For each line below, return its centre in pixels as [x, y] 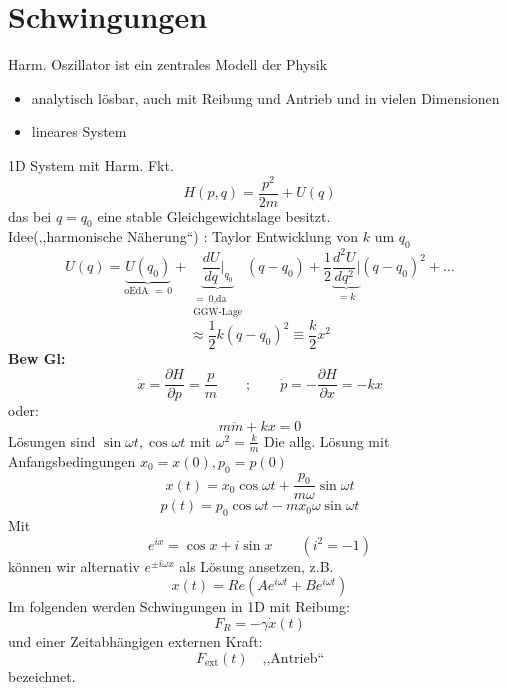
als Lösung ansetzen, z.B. [256, 565]
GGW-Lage [218, 312]
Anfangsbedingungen [72, 460]
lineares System [79, 131]
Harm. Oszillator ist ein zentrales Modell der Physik [168, 64]
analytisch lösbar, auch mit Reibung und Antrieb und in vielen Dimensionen [265, 97]
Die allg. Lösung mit [327, 440]
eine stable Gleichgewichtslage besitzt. [214, 215]
